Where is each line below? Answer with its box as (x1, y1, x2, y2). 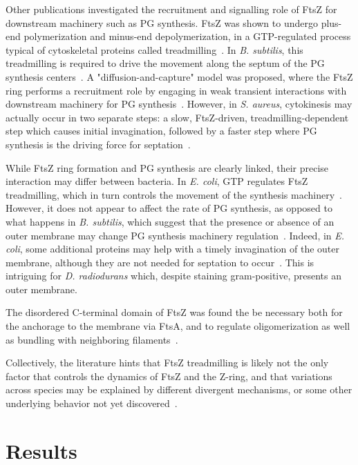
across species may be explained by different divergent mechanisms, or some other (6, 382, 352, 397)
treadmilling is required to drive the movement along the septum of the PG (6, 56, 325, 70)
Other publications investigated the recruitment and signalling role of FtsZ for (6, 2, 337, 16)
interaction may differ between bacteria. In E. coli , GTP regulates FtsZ (6, 174, 308, 188)
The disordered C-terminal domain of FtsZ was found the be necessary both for (6, 305, 343, 319)
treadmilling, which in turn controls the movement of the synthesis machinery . (6, 187, 342, 201)
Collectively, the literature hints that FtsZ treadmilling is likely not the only (6, 355, 329, 370)
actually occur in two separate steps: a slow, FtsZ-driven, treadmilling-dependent (6, 110, 349, 124)
